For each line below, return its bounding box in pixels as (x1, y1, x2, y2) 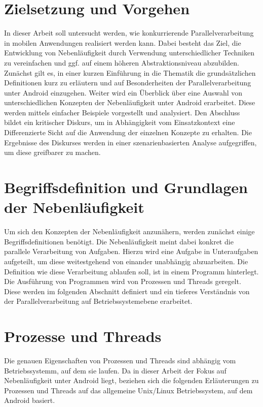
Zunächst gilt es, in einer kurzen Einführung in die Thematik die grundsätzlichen (4, 67, 256, 78)
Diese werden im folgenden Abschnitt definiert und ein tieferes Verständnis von (4, 286, 250, 296)
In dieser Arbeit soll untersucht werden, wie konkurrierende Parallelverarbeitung (4, 27, 254, 38)
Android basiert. (4, 395, 55, 405)
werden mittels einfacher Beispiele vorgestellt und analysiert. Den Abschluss (4, 107, 240, 117)
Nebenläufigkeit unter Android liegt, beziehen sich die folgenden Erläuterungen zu (4, 375, 259, 386)
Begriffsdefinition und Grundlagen (4, 177, 248, 198)
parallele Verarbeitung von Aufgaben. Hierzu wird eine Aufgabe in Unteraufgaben (4, 246, 258, 257)
